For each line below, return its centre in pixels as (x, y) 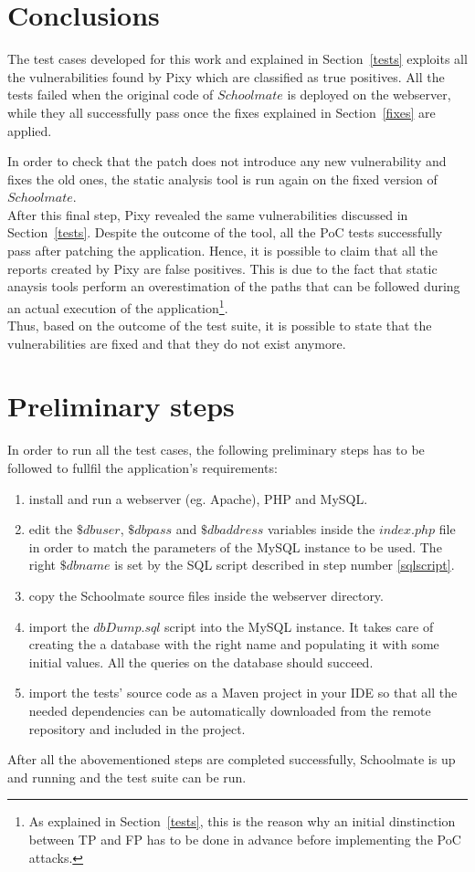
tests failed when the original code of (111, 95)
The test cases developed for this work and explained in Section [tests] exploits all (237, 59)
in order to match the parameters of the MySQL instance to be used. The (235, 546)
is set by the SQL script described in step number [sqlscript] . (285, 565)
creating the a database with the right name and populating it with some (234, 644)
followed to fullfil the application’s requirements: (142, 468)
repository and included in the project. (137, 728)
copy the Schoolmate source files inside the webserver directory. (206, 595)
